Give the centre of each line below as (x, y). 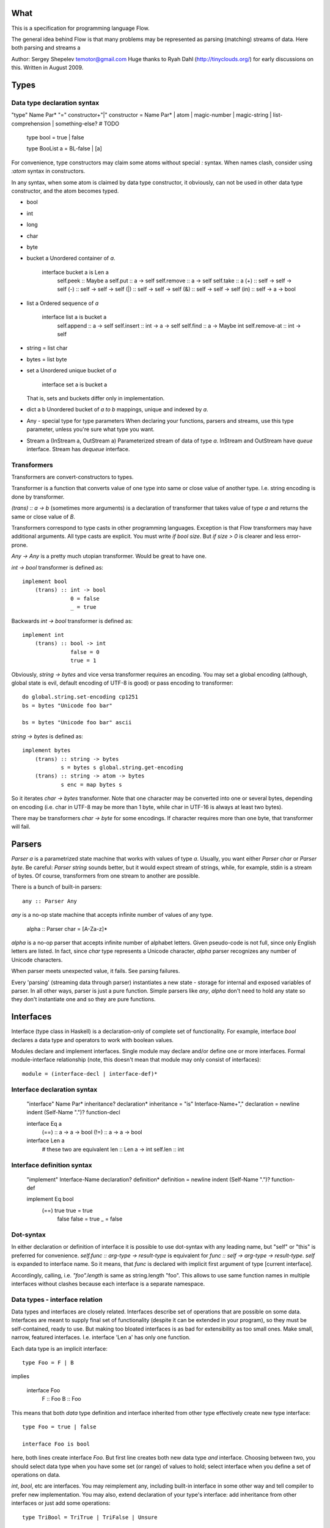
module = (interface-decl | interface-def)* (90, 1074)
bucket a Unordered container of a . (71, 258)
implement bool (45, 582)
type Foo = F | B (48, 1363)
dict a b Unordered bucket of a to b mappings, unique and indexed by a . (117, 410)
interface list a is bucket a (74, 317)
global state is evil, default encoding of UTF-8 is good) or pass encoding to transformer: (122, 683)
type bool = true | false (55, 138)
